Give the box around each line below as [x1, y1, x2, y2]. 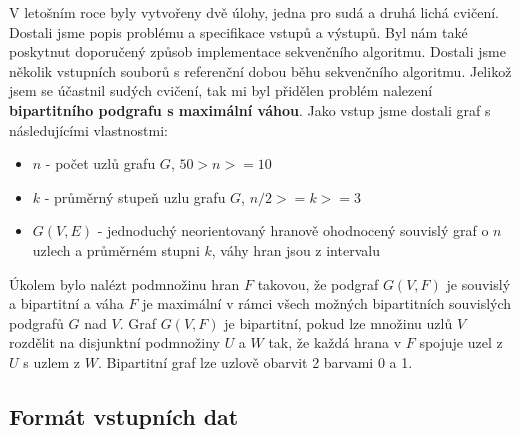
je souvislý [446, 273, 511, 294]
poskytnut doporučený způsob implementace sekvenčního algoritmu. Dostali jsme [9, 41, 506, 62]
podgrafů [9, 312, 64, 333]
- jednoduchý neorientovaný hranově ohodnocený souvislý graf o [97, 220, 489, 241]
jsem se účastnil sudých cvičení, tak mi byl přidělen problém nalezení [9, 80, 433, 101]
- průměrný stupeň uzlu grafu [44, 186, 226, 207]
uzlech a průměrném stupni [32, 239, 200, 260]
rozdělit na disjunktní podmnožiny [9, 332, 220, 353]
